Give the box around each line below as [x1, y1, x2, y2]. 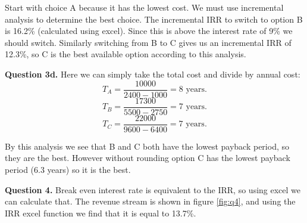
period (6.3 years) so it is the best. [5, 163, 131, 175]
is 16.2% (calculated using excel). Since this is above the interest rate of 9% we [5, 24, 293, 37]
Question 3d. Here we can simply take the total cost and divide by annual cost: [5, 67, 300, 80]
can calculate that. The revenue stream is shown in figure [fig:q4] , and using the [5, 195, 296, 207]
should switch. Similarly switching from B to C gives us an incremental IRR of [5, 36, 292, 48]
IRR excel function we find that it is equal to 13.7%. [5, 206, 196, 219]
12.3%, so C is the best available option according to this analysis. [5, 48, 246, 60]
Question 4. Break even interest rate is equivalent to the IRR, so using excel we [5, 183, 301, 196]
